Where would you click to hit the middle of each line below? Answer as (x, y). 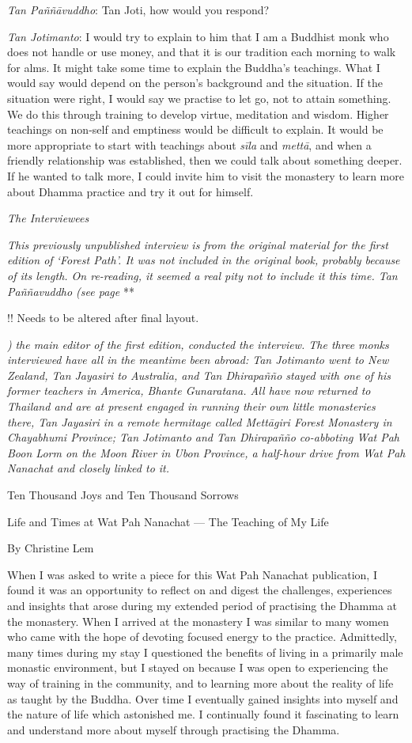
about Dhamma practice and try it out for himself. (130, 191)
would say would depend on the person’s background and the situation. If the (195, 83)
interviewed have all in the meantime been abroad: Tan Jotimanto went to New (198, 360)
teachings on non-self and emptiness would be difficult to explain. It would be (195, 129)
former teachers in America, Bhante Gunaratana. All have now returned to (189, 390)
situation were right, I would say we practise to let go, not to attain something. (199, 98)
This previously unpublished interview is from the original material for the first (198, 244)
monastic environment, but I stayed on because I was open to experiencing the (198, 667)
